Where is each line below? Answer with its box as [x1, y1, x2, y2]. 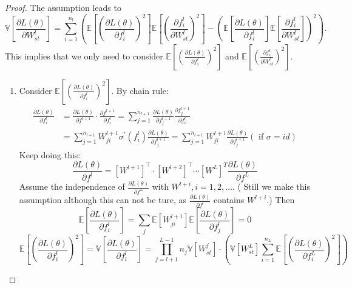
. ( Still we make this [232, 180, 310, 193]
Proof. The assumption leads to [5, 1, 121, 13]
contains [214, 193, 245, 206]
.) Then [266, 193, 295, 206]
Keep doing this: [19, 148, 81, 161]
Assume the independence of [19, 180, 125, 193]
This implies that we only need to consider [5, 49, 163, 62]
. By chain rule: [111, 84, 169, 96]
